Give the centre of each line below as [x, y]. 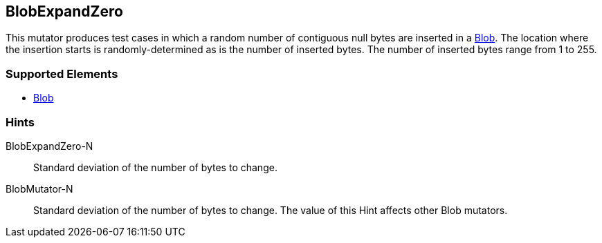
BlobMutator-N [39, 188]
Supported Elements [62, 74]
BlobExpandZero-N [49, 146]
